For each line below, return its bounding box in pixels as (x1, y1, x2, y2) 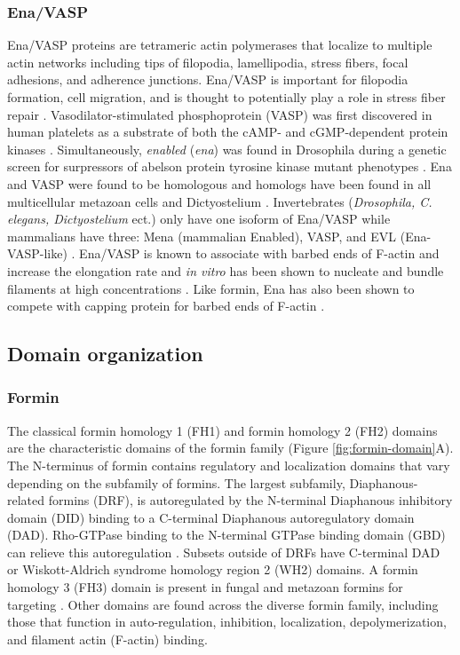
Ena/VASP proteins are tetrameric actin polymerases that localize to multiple (7, 36, 432, 54)
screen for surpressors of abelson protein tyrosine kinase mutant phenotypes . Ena (7, 157, 452, 176)
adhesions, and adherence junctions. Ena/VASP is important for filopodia (7, 70, 408, 89)
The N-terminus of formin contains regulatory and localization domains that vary (7, 455, 450, 474)
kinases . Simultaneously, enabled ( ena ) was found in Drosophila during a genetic (7, 139, 447, 158)
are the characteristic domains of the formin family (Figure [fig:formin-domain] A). (7, 438, 454, 457)
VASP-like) (7, 244, 67, 263)
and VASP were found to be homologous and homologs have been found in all (7, 174, 432, 193)
